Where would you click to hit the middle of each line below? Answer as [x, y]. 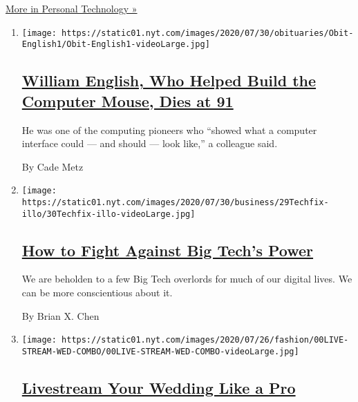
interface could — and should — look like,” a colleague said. [150, 143]
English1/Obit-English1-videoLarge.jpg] [116, 45]
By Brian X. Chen [60, 315]
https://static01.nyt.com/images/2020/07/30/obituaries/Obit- [208, 33]
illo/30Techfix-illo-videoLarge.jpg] [109, 214]
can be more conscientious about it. [97, 293]
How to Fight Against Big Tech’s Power [168, 250]
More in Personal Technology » [72, 8]
